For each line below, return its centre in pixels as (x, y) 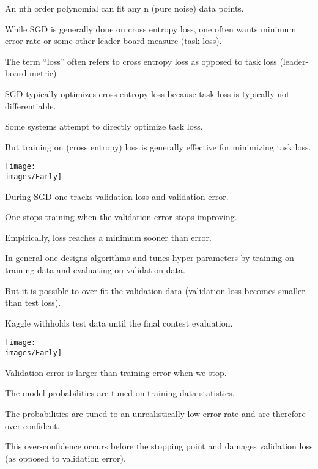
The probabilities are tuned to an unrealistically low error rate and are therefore (155, 413)
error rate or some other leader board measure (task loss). (113, 41)
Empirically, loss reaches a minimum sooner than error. (108, 237)
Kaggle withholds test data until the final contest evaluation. (119, 323)
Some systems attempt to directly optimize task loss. (104, 126)
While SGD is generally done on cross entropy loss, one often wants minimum (151, 28)
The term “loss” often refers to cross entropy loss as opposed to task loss (141, 61)
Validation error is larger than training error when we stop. (116, 372)
